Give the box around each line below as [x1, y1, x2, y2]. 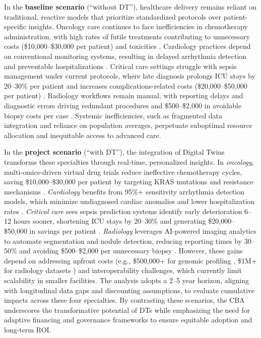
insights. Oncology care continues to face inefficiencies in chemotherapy [28, 21, 248, 32]
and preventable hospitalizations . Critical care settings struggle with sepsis [4, 60, 237, 71]
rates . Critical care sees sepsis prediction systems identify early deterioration [4, 206, 242, 216]
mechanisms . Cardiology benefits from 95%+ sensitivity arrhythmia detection [4, 186, 244, 196]
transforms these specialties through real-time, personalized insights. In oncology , [4, 156, 254, 167]
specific [4, 21, 27, 32]
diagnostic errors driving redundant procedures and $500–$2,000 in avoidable [4, 100, 242, 110]
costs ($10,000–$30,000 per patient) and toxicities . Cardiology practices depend [4, 41, 251, 51]
